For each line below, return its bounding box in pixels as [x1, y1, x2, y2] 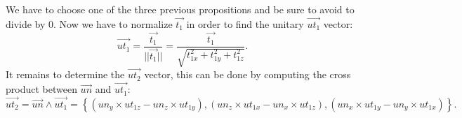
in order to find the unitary [186, 16, 304, 31]
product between [6, 82, 77, 96]
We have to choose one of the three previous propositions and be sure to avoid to [6, 2, 355, 16]
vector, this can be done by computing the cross [144, 67, 351, 82]
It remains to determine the [6, 67, 125, 82]
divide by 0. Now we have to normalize [6, 16, 173, 31]
